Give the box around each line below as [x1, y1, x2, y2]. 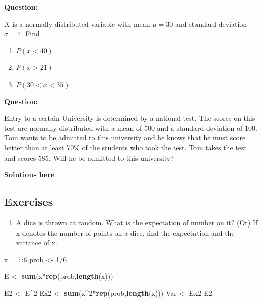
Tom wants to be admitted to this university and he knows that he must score [4, 132, 246, 143]
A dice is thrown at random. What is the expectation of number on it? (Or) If [16, 217, 258, 228]
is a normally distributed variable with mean [12, 18, 150, 29]
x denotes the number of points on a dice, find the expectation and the [16, 227, 235, 238]
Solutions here [4, 169, 55, 180]
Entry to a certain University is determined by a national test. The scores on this [4, 113, 255, 123]
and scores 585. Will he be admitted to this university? [4, 152, 174, 163]
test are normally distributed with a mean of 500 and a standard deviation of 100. [4, 122, 257, 133]
